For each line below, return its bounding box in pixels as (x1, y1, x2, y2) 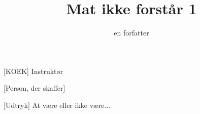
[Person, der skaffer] (4, 83, 65, 93)
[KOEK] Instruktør (4, 65, 63, 76)
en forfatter (114, 27, 149, 38)
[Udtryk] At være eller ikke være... (4, 99, 111, 110)
